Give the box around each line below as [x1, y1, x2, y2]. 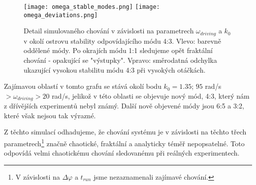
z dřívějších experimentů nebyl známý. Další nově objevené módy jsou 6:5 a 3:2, [4, 101, 244, 111]
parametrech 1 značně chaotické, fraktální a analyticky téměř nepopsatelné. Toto [4, 136, 245, 148]
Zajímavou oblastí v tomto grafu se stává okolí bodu [4, 81, 161, 91]
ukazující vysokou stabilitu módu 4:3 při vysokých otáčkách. [24, 64, 206, 75]
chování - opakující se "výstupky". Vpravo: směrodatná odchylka [24, 54, 217, 65]
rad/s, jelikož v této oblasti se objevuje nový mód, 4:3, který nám [52, 90, 250, 101]
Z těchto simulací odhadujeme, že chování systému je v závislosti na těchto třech [4, 127, 247, 137]
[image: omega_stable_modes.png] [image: [24, 3, 160, 10]
